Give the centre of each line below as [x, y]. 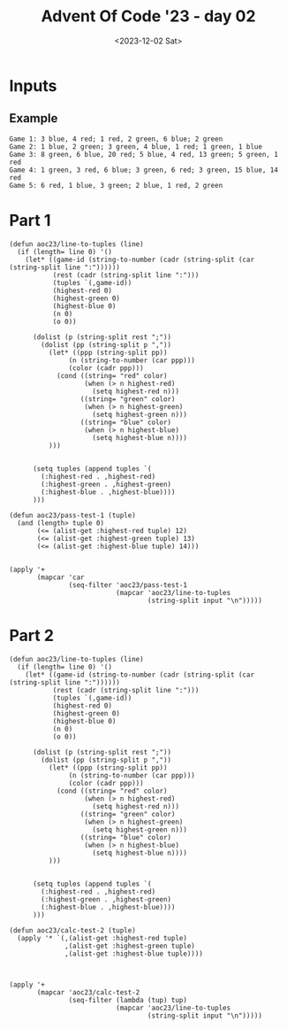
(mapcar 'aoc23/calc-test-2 [88, 992]
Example [34, 118]
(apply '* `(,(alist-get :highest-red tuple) [102, 938]
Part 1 [30, 220]
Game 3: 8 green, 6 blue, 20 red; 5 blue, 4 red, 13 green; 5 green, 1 [143, 154]
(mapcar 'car [61, 577]
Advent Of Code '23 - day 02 [148, 16]
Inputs [33, 85]
